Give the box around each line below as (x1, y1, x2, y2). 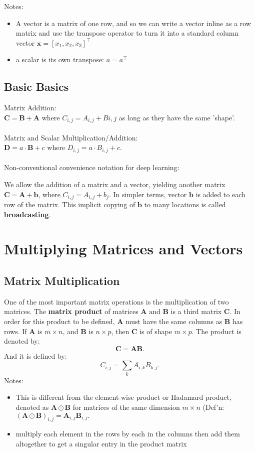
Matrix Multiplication (4, 273, 120, 288)
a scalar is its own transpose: (15, 54, 104, 65)
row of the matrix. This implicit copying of (4, 199, 135, 210)
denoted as (15, 401, 49, 412)
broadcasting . (4, 209, 51, 219)
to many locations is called (144, 199, 226, 210)
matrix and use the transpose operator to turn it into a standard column (15, 28, 239, 38)
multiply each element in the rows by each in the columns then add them (15, 428, 240, 439)
